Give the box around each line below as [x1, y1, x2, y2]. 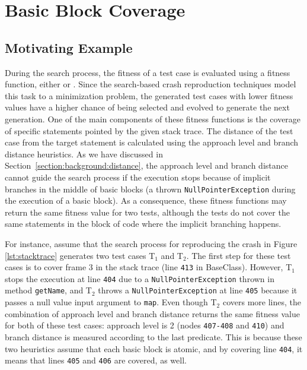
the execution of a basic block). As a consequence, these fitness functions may [5, 194, 287, 207]
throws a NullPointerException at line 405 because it [98, 284, 298, 296]
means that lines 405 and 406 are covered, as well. [5, 354, 187, 366]
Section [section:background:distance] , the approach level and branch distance [5, 159, 288, 172]
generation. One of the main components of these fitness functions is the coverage [5, 112, 301, 125]
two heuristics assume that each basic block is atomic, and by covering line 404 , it [5, 342, 303, 355]
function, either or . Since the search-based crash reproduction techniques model [5, 78, 296, 90]
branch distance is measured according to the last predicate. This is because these [5, 331, 302, 343]
